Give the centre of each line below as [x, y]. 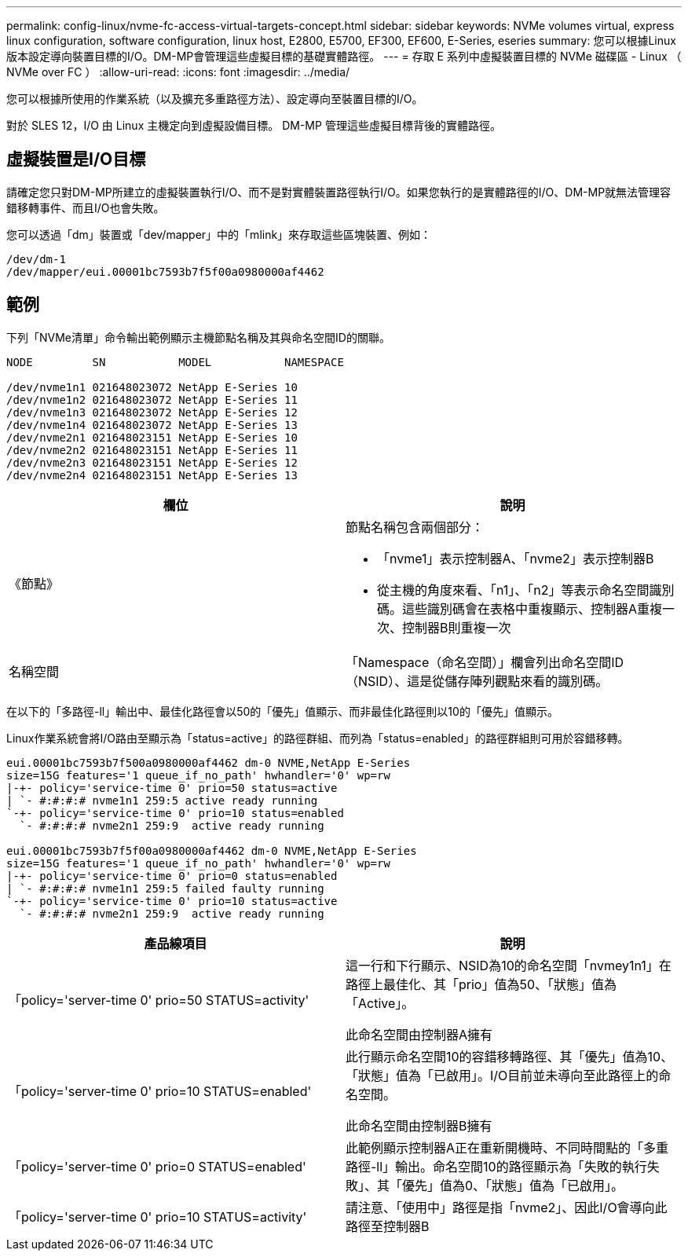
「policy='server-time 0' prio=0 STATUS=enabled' [157, 1166]
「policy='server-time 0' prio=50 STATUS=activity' [159, 1000]
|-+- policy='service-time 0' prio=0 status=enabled [172, 876]
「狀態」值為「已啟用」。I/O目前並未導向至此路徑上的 [502, 1075]
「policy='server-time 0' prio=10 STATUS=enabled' [160, 1091]
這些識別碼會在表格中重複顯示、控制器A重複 [532, 608]
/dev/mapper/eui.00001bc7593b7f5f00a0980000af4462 [165, 271]
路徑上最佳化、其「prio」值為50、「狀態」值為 [481, 984]
